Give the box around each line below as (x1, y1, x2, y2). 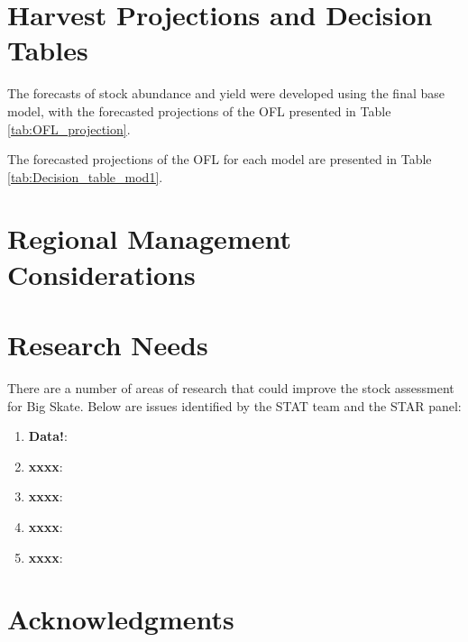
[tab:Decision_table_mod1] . (7, 167, 163, 186)
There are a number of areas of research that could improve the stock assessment (7, 378, 454, 397)
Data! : (28, 426, 68, 445)
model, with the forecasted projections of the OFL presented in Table (7, 101, 391, 120)
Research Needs (7, 326, 208, 363)
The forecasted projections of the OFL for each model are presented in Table (7, 150, 432, 169)
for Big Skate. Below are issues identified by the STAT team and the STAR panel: (7, 396, 462, 415)
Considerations (7, 255, 196, 292)
